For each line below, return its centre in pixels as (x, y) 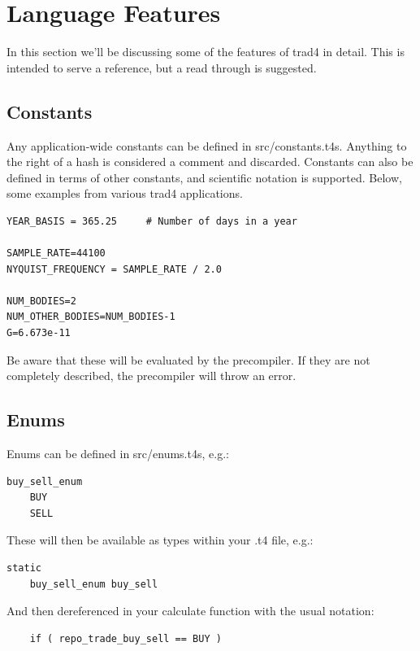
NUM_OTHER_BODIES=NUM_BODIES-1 (91, 317)
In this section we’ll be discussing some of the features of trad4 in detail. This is (206, 52)
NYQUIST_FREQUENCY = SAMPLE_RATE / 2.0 (114, 269)
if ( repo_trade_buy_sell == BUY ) (126, 638)
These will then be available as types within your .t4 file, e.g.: (160, 540)
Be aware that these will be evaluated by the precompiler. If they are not (188, 359)
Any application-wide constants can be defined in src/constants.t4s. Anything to (207, 145)
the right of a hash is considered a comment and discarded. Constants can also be (210, 162)
